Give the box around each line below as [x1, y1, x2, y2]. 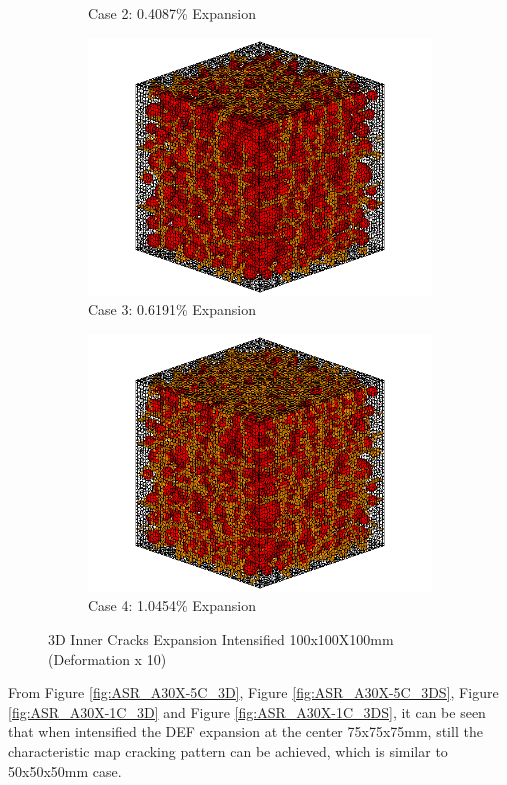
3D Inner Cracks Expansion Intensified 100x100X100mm [48, 628, 394, 649]
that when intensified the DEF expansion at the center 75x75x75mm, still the [8, 721, 483, 742]
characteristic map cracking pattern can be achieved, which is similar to [8, 740, 448, 761]
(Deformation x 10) [48, 648, 167, 669]
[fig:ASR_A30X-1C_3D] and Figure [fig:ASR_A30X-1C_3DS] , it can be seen [8, 701, 486, 722]
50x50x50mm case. [8, 760, 122, 781]
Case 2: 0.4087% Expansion [88, 3, 256, 23]
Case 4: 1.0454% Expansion [88, 595, 256, 616]
